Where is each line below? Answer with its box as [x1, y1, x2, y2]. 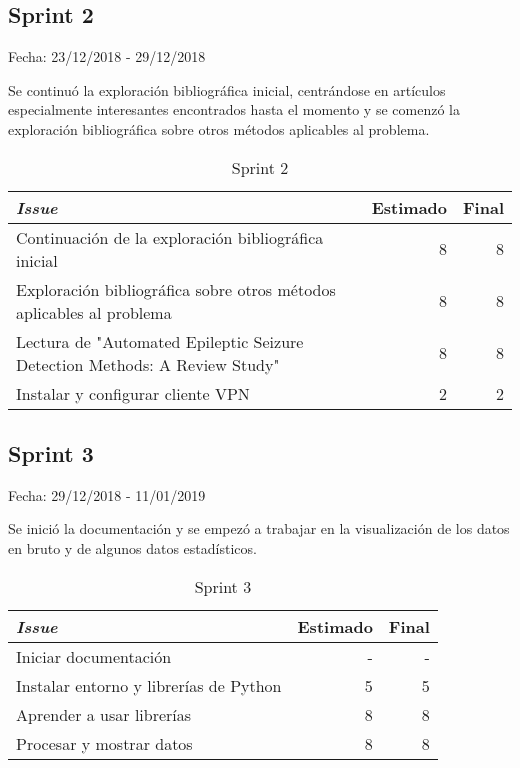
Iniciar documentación [16, 644, 172, 668]
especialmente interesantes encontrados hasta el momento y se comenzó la [8, 99, 460, 120]
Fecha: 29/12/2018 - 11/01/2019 [8, 484, 206, 505]
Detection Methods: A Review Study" [16, 352, 280, 376]
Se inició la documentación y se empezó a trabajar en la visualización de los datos [8, 518, 510, 539]
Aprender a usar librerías [16, 702, 192, 726]
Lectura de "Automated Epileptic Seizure [16, 329, 304, 353]
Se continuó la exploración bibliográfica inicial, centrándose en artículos [8, 79, 446, 100]
